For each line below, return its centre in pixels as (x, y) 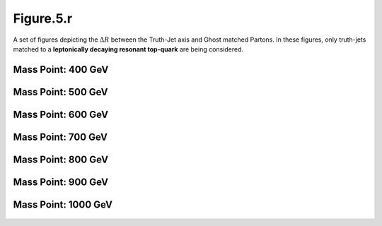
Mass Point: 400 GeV (61, 70)
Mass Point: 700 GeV (60, 137)
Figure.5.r (43, 18)
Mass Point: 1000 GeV (63, 204)
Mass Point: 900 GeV (61, 182)
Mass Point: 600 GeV (61, 114)
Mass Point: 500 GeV (61, 92)
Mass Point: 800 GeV (61, 159)
